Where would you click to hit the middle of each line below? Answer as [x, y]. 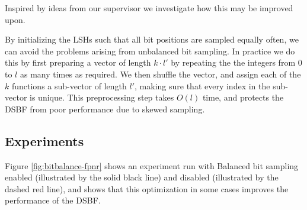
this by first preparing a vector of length [78, 62]
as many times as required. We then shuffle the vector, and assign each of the [160, 74]
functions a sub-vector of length [69, 85]
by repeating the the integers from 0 [236, 62]
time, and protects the [243, 97]
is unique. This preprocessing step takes [102, 97]
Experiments [44, 140]
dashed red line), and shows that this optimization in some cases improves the [147, 188]
